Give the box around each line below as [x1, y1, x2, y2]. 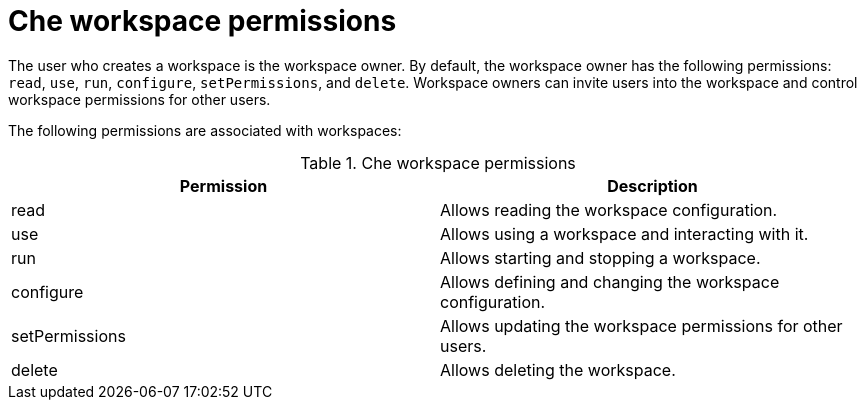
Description [607, 175, 698, 196]
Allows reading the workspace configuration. [440, 199, 778, 220]
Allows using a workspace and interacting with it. [440, 223, 809, 244]
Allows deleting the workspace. [440, 359, 676, 380]
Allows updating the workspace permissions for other [440, 315, 843, 336]
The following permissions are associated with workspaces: [8, 121, 402, 139]
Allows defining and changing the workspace [440, 271, 780, 292]
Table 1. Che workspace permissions [300, 152, 576, 173]
